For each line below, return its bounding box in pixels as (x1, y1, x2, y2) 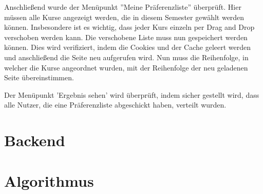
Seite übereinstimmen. (4, 72, 74, 83)
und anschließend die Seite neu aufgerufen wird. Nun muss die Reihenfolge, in (4, 51, 249, 62)
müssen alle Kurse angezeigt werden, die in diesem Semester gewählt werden (4, 11, 245, 22)
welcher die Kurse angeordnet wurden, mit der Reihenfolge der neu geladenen (4, 62, 248, 73)
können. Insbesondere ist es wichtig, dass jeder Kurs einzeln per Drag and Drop (4, 22, 255, 32)
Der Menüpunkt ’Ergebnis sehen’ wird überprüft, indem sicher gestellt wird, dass (4, 89, 259, 100)
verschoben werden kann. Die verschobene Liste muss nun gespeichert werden (4, 31, 248, 42)
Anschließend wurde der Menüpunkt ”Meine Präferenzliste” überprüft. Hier (4, 2, 241, 12)
